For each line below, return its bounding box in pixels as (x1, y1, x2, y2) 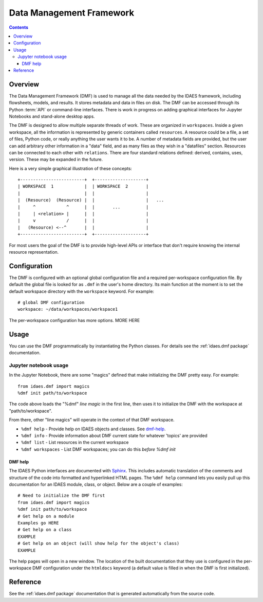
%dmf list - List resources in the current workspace (21, 440, 129, 445)
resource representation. (9, 249, 59, 255)
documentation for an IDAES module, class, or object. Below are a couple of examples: (9, 481, 183, 487)
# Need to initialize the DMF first (18, 493, 105, 499)
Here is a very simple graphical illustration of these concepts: (9, 165, 132, 171)
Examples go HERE (18, 520, 59, 525)
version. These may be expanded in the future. (9, 157, 103, 162)
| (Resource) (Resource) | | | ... (18, 198, 164, 203)
